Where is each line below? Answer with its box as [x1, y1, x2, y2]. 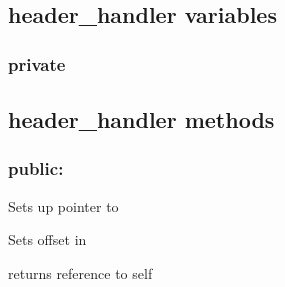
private [8, 51, 66, 76]
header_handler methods [8, 104, 275, 135]
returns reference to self [8, 262, 153, 283]
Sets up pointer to [8, 195, 119, 216]
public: [8, 156, 64, 181]
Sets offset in [8, 229, 87, 250]
